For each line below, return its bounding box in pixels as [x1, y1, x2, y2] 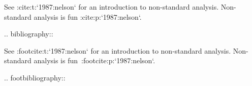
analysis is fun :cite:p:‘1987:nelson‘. [34, 11, 142, 22]
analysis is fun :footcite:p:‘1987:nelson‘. [34, 55, 155, 66]
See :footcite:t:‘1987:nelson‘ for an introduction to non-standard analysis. [4, 45, 231, 56]
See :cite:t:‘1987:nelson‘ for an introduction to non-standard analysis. [4, 2, 219, 12]
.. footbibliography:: [4, 72, 66, 82]
